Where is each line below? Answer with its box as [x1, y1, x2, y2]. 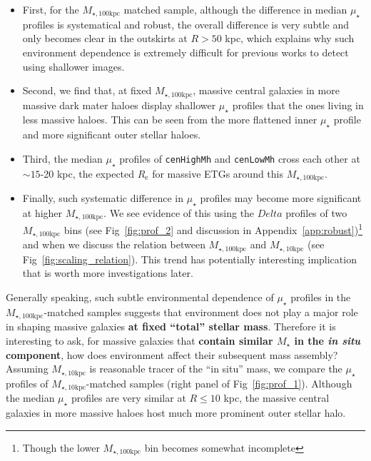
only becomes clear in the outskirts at [22, 31, 188, 46]
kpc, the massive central [223, 390, 330, 405]
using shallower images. [22, 59, 125, 74]
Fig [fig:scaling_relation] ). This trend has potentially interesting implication [22, 251, 357, 266]
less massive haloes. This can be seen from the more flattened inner [22, 112, 317, 127]
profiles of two [285, 205, 347, 220]
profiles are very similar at [71, 390, 186, 405]
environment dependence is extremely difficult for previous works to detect [22, 44, 349, 59]
